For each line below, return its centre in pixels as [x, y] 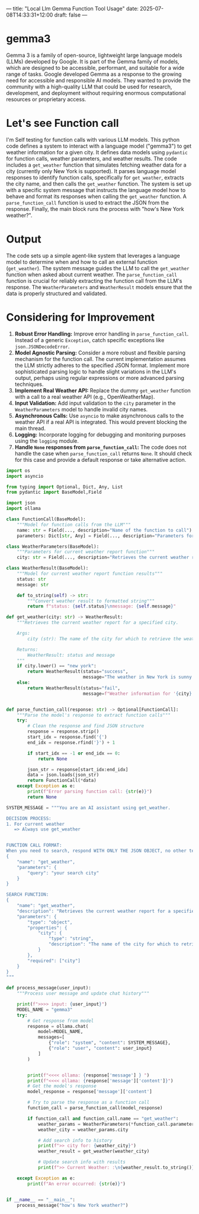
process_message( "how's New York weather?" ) [73, 1205]
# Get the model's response [62, 1086]
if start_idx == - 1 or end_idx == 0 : [74, 753]
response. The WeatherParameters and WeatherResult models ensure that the [99, 287]
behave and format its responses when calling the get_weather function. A [96, 196]
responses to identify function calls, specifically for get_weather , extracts [95, 177]
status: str [31, 579]
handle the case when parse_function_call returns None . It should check [103, 453]
